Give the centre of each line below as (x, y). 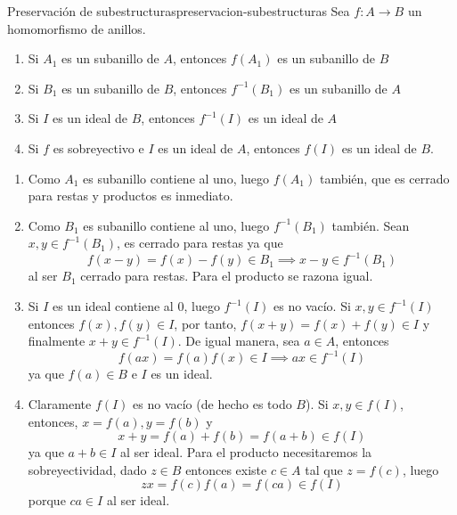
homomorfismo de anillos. (77, 28)
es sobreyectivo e (98, 147)
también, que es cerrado (384, 178)
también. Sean (371, 225)
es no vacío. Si (312, 306)
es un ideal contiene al (113, 306)
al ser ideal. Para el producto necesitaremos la (246, 452)
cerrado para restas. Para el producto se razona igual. (227, 276)
